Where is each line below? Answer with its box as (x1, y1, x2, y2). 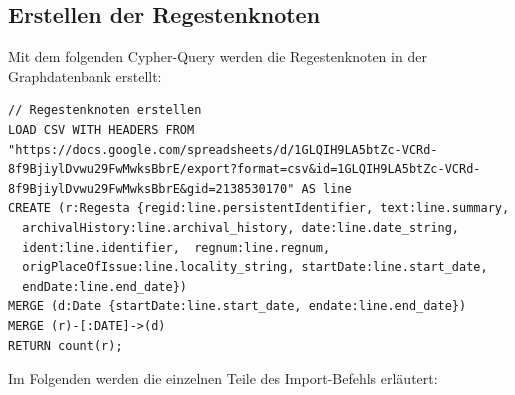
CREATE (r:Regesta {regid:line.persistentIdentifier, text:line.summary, (8, 201, 510, 216)
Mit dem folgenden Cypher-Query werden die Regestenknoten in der (8, 46, 427, 67)
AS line (301, 181, 352, 196)
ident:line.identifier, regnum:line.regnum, (22, 240, 331, 255)
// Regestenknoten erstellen (8, 103, 202, 118)
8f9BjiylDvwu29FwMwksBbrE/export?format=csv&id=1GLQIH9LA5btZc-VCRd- (8, 162, 481, 177)
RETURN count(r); (8, 338, 123, 353)
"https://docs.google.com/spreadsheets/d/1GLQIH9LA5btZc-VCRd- (8, 142, 438, 157)
